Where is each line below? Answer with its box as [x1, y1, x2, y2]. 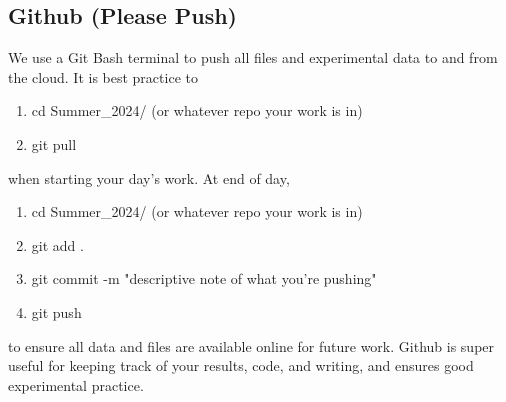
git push [31, 301, 82, 322]
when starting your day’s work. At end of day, [8, 167, 290, 188]
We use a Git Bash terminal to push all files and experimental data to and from [8, 47, 498, 68]
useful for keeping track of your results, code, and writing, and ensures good [8, 355, 474, 376]
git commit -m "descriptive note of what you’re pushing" [31, 268, 377, 289]
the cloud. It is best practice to [8, 66, 198, 87]
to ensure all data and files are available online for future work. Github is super [8, 335, 495, 356]
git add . [31, 234, 84, 255]
